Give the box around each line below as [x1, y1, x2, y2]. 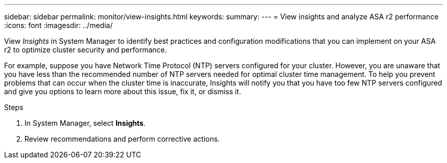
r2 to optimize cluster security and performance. [4, 45, 167, 54]
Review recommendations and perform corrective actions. [24, 134, 220, 143]
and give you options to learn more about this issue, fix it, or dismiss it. [4, 87, 241, 96]
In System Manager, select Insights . [24, 119, 146, 127]
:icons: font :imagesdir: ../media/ [4, 21, 113, 30]
